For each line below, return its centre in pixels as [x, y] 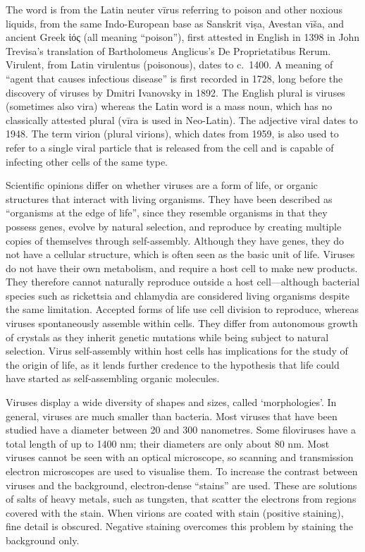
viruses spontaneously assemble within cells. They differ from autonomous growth [182, 323]
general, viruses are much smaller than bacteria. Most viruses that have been [172, 416]
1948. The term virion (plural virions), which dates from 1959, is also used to [172, 134]
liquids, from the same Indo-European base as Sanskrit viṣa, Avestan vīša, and [175, 23]
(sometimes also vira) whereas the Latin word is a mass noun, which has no [169, 106]
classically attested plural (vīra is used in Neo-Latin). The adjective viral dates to [182, 119]
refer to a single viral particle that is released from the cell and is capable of [170, 147]
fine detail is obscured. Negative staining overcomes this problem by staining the [179, 526]
